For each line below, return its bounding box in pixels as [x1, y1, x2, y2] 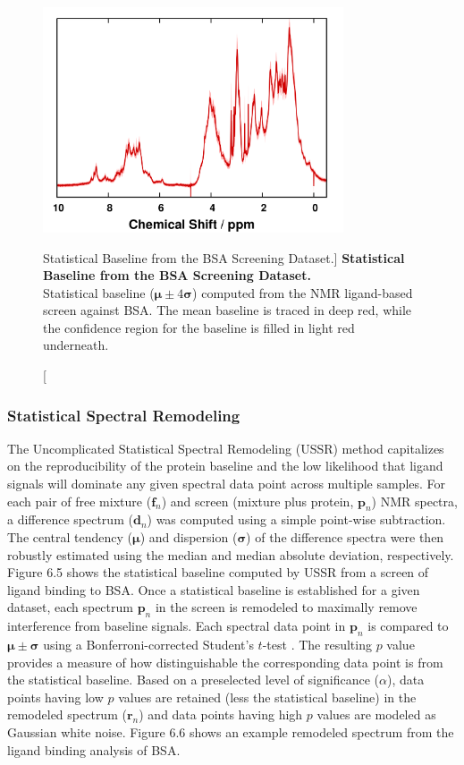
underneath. [43, 336, 109, 354]
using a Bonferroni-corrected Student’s [43, 635, 254, 654]
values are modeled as [316, 705, 436, 724]
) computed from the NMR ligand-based [192, 283, 413, 302]
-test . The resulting [262, 635, 372, 654]
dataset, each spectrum [7, 598, 133, 616]
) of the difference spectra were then [246, 528, 444, 547]
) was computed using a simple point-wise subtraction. [147, 510, 446, 529]
